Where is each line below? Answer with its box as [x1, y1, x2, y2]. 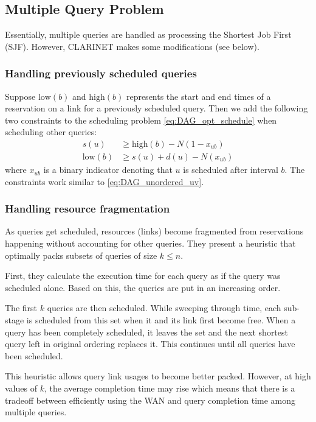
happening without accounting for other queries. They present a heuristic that [5, 237, 296, 250]
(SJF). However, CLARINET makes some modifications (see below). [5, 40, 259, 52]
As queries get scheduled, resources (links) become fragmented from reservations [5, 225, 304, 237]
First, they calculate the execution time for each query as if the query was [5, 269, 281, 282]
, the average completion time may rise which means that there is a [44, 381, 295, 394]
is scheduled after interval [183, 163, 278, 176]
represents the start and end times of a [126, 90, 271, 102]
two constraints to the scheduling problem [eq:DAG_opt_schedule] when [5, 113, 277, 126]
